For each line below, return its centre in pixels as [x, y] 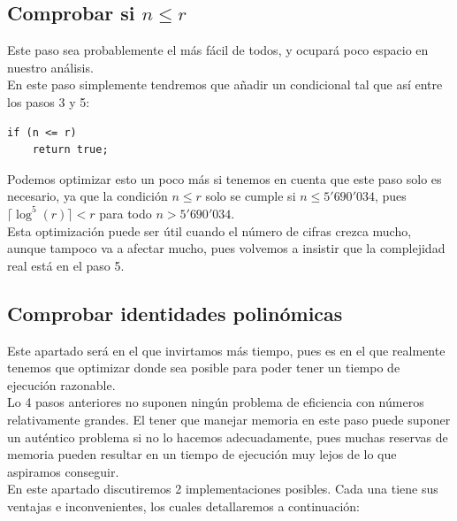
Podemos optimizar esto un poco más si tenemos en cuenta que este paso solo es [225, 178]
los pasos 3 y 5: [49, 101]
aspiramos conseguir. [63, 471]
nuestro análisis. [50, 67]
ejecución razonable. [61, 384]
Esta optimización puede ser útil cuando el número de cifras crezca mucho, [209, 230]
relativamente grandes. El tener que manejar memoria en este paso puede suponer [229, 419]
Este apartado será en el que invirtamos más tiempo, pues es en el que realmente [226, 350]
